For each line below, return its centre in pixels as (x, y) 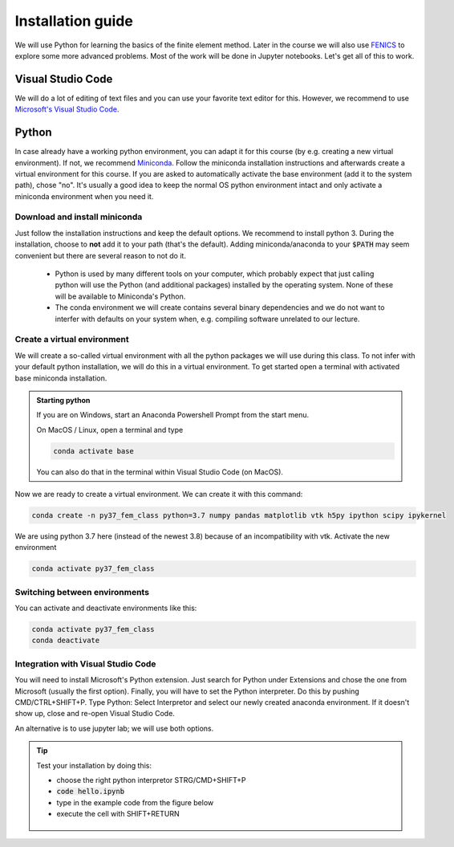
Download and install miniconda (79, 217)
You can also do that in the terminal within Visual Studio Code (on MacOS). (160, 472)
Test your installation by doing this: (94, 765)
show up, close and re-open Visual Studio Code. (95, 714)
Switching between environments (82, 592)
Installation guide (74, 21)
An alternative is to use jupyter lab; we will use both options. (114, 728)
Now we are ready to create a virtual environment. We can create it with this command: (159, 495)
